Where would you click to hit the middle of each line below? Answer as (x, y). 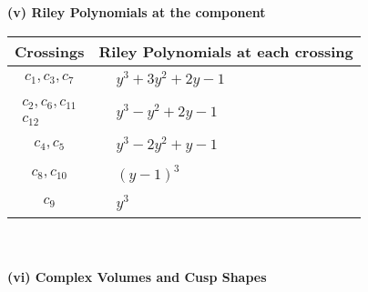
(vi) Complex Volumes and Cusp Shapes (137, 277)
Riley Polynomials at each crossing (226, 51)
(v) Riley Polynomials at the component (137, 12)
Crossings (50, 51)
